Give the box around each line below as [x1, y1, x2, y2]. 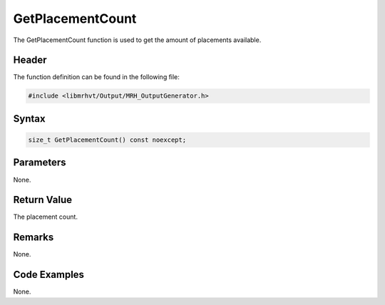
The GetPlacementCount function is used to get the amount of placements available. [13, 36, 262, 44]
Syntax [13, 113, 46, 125]
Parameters [13, 157, 66, 169]
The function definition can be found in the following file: [13, 73, 180, 81]
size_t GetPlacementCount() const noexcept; [28, 136, 187, 144]
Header [13, 54, 47, 66]
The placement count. [13, 212, 78, 221]
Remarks [13, 232, 54, 244]
